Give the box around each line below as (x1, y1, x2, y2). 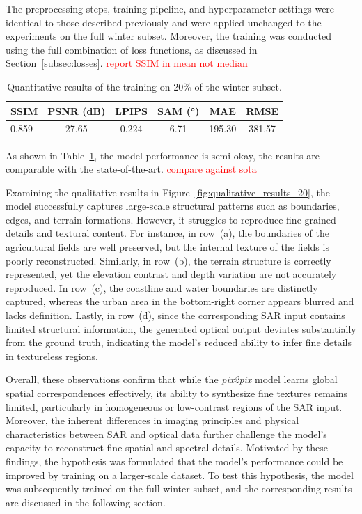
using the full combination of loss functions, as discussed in (6, 42, 258, 56)
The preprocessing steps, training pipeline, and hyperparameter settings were (6, 1, 335, 15)
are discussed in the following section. (6, 494, 166, 509)
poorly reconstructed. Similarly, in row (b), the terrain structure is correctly (6, 253, 331, 267)
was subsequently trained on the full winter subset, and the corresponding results (6, 481, 352, 496)
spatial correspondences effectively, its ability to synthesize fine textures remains (6, 386, 348, 400)
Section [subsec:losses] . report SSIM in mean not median (6, 56, 248, 70)
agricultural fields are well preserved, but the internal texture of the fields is (6, 240, 329, 254)
